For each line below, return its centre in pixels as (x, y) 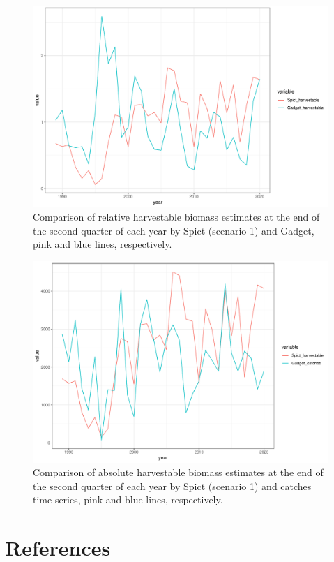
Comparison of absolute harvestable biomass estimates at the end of (178, 472)
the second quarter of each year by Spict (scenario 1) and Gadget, (174, 230)
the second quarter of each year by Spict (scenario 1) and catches (172, 486)
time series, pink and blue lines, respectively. (128, 500)
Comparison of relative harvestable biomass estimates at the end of (176, 217)
